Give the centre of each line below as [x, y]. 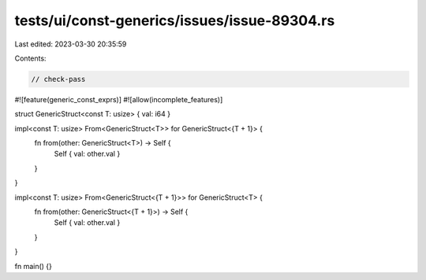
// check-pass [58, 79]
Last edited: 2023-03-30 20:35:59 [71, 44]
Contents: [30, 58]
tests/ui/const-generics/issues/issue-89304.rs [175, 20]
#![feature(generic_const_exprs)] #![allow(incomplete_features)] [119, 99]
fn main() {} [34, 266]
